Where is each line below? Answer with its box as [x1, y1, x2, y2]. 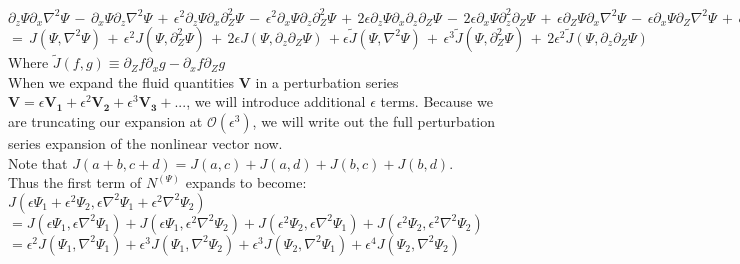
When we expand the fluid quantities [8, 71, 235, 92]
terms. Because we [380, 91, 493, 112]
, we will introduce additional [186, 91, 366, 112]
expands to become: [185, 172, 307, 193]
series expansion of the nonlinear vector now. [8, 132, 283, 153]
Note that [8, 152, 68, 173]
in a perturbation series [255, 71, 399, 92]
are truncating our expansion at [8, 110, 203, 131]
